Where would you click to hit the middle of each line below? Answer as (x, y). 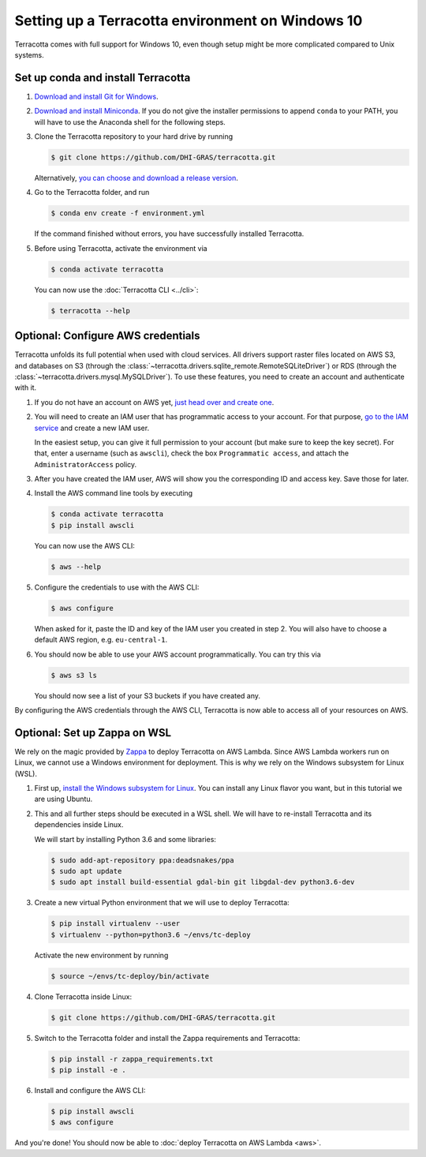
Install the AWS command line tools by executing (114, 493)
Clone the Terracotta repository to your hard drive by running (134, 137)
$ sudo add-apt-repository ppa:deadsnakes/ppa (142, 860)
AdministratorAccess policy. (86, 464)
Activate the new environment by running (101, 955)
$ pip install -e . (88, 1070)
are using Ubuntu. (64, 799)
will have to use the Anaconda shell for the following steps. (130, 122)
